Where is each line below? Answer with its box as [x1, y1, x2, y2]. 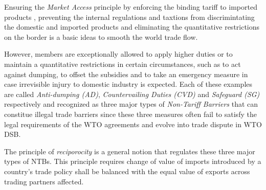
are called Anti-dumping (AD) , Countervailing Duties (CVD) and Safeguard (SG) [4, 88, 260, 99]
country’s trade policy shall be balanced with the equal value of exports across [4, 165, 250, 176]
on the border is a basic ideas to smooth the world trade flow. [4, 31, 198, 42]
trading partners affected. [4, 176, 84, 186]
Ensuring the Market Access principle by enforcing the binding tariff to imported [4, 2, 257, 12]
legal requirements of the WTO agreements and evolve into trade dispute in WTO [4, 118, 262, 129]
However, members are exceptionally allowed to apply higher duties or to [4, 49, 233, 59]
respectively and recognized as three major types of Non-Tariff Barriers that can [4, 99, 258, 109]
